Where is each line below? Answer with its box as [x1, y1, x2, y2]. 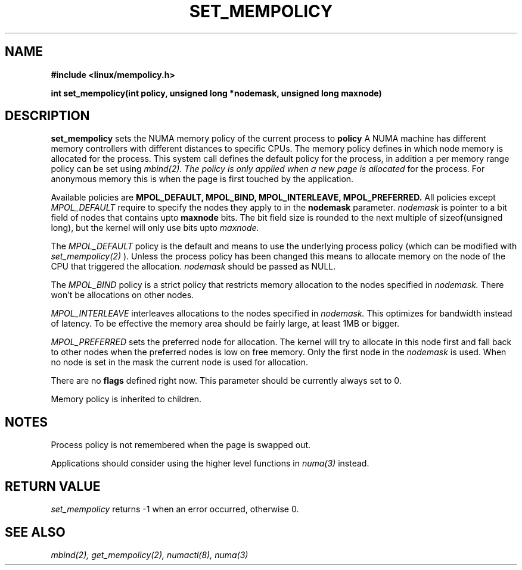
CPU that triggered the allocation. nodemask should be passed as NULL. [51, 261, 336, 272]
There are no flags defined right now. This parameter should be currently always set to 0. [51, 375, 402, 386]
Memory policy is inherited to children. [51, 394, 202, 405]
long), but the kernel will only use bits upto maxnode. [51, 223, 259, 233]
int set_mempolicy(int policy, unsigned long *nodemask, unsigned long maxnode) [51, 87, 382, 98]
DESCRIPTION [5, 108, 90, 124]
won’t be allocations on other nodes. [51, 290, 194, 300]
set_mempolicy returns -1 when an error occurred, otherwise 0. [51, 504, 299, 515]
